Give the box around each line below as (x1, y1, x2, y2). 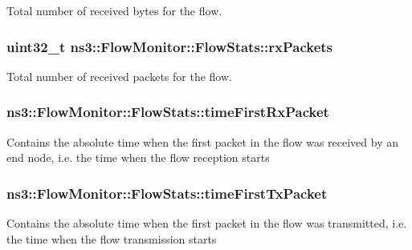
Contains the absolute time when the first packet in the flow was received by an (6, 133, 398, 150)
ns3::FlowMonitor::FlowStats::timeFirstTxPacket (6, 183, 328, 203)
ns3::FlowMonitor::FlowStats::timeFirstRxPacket (6, 102, 329, 122)
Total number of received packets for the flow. (6, 67, 232, 84)
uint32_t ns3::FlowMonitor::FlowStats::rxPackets (6, 36, 333, 56)
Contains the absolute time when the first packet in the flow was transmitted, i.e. (6, 215, 407, 232)
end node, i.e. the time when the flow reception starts (6, 149, 270, 166)
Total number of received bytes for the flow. (6, 2, 222, 18)
